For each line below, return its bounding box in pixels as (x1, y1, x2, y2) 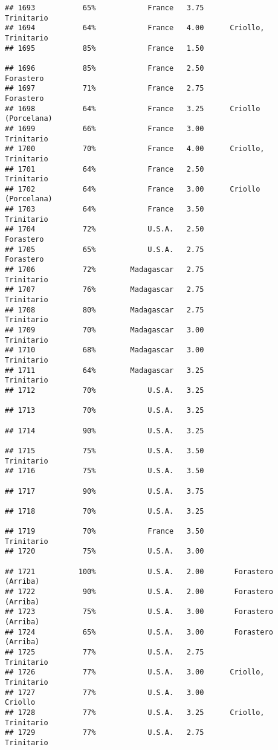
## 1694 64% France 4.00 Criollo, (5, 24, 265, 33)
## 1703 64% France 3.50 (5, 205, 204, 214)
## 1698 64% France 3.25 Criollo (5, 104, 260, 113)
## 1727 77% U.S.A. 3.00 (5, 688, 204, 697)
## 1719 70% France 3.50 (5, 527, 204, 536)
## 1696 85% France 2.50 (5, 63, 204, 73)
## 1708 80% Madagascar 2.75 (5, 305, 204, 314)
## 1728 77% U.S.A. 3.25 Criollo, (5, 708, 265, 717)
